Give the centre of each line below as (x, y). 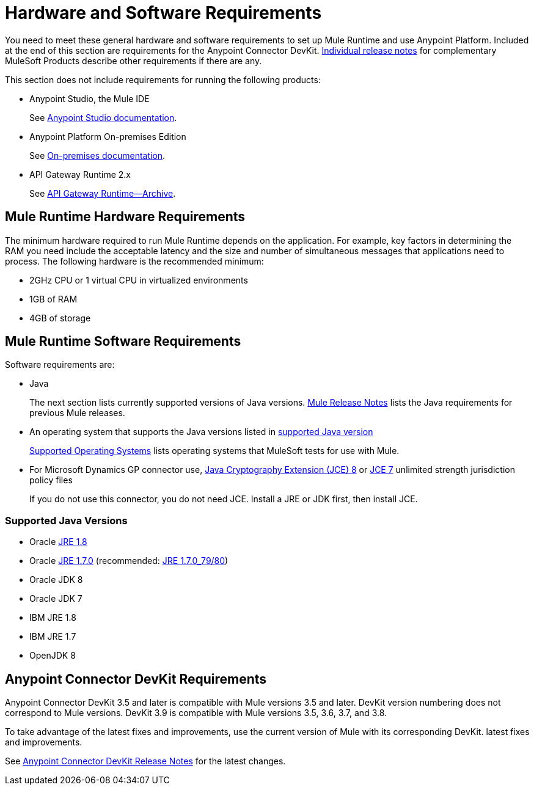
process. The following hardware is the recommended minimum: (134, 261)
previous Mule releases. (77, 413)
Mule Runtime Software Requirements (123, 342)
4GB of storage (60, 318)
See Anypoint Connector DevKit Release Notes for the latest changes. (145, 761)
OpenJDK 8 (53, 656)
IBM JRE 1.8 (53, 618)
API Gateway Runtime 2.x (80, 174)
